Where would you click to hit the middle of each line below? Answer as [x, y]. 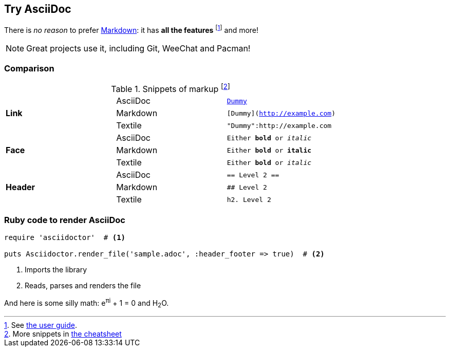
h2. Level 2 [249, 199]
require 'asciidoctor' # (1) [65, 237]
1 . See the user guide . [41, 325]
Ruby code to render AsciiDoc [65, 220]
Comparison [29, 69]
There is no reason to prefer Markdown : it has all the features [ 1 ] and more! [132, 30]
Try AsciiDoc [38, 9]
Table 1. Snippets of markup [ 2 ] [171, 88]
